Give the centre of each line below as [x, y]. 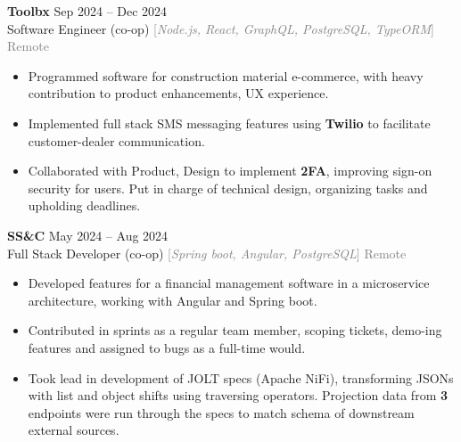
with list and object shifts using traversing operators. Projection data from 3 [238, 395]
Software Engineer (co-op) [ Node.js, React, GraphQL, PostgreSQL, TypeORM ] [221, 28]
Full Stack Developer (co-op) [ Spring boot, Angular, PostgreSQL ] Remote [207, 253]
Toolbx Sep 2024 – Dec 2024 [87, 11]
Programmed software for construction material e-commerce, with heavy [226, 75]
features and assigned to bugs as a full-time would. [167, 347]
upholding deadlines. [84, 205]
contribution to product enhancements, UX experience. [178, 93]
